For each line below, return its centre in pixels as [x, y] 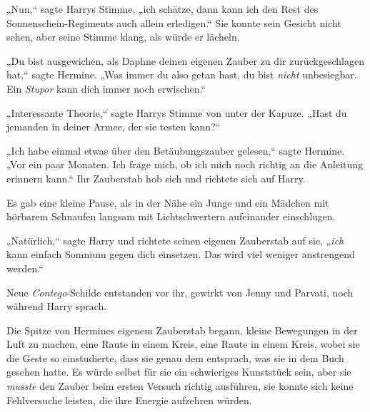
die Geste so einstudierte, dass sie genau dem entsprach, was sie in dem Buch [175, 357]
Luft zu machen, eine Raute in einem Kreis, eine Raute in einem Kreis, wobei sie [183, 344]
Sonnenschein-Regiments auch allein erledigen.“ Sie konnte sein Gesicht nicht [174, 22]
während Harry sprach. [57, 306]
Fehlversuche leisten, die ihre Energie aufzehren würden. [129, 400]
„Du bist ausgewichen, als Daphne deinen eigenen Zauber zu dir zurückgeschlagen [185, 60]
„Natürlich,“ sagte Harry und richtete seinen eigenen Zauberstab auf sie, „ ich [175, 240]
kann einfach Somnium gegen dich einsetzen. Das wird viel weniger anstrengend [181, 254]
